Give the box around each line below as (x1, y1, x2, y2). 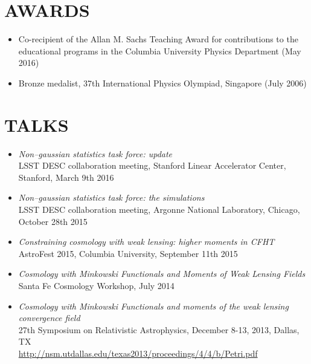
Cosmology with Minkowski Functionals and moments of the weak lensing (18, 299, 289, 312)
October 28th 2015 (18, 215, 88, 227)
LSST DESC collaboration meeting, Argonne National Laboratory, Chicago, (18, 203, 300, 215)
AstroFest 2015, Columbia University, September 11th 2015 (18, 247, 238, 259)
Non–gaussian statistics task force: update (18, 147, 173, 160)
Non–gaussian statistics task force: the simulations (18, 191, 205, 204)
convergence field (18, 311, 80, 324)
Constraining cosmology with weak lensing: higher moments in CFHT (18, 235, 275, 248)
